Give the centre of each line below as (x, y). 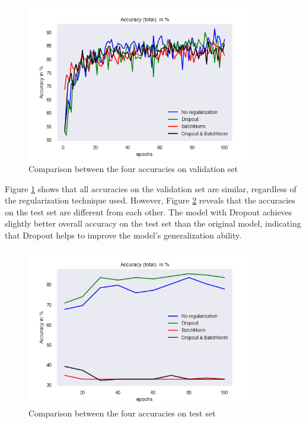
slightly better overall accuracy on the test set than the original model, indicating (153, 223)
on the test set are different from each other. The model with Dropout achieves (149, 211)
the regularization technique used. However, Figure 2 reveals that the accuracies (150, 200)
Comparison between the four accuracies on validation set (133, 168)
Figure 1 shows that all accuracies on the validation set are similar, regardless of (151, 188)
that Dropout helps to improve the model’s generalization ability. (123, 235)
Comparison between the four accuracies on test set (122, 413)
